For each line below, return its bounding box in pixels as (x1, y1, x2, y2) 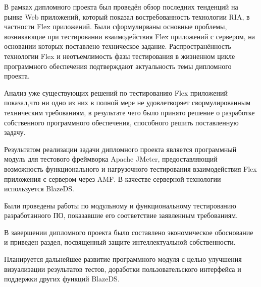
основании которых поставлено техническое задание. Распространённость (4, 41, 231, 51)
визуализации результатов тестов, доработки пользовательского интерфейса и (4, 263, 241, 274)
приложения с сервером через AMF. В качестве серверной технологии (4, 173, 221, 184)
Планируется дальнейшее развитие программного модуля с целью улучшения (4, 254, 242, 264)
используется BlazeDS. (4, 183, 74, 194)
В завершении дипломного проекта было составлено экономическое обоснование (4, 227, 253, 237)
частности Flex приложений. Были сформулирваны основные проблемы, (4, 21, 227, 32)
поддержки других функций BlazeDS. (4, 273, 120, 284)
